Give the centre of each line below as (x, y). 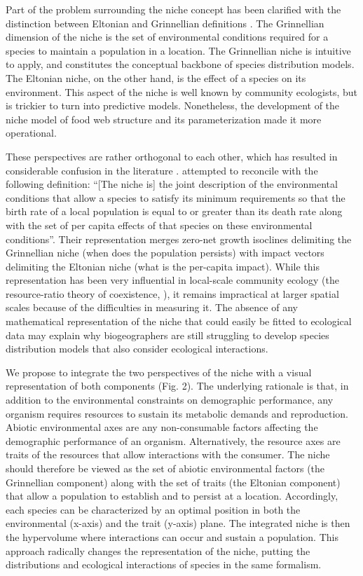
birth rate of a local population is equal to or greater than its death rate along (174, 211)
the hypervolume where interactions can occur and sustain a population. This (172, 536)
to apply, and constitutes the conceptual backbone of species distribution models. (180, 64)
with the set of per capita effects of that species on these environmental (159, 225)
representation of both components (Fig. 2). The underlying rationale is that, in (177, 386)
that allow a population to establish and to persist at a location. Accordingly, (172, 496)
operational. (31, 133)
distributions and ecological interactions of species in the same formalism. (164, 564)
